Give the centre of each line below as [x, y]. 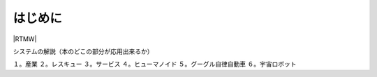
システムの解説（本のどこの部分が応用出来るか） [83, 51]
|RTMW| [25, 39]
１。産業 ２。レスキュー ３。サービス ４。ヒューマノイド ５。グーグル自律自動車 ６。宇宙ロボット [155, 64]
